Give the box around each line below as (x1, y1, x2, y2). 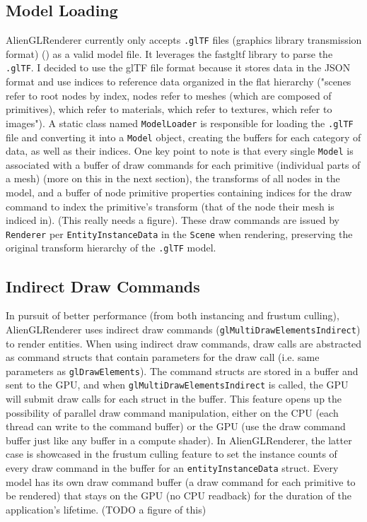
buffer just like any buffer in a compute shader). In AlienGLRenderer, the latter (6, 432, 352, 447)
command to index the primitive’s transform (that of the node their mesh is (6, 198, 334, 213)
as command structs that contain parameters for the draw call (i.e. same (6, 350, 320, 364)
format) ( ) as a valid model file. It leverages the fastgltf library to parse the (6, 46, 333, 61)
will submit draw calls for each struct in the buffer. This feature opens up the (6, 391, 342, 406)
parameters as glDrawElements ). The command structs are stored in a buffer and (6, 363, 359, 378)
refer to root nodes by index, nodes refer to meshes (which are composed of (6, 88, 332, 102)
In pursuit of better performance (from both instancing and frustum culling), (6, 308, 339, 323)
